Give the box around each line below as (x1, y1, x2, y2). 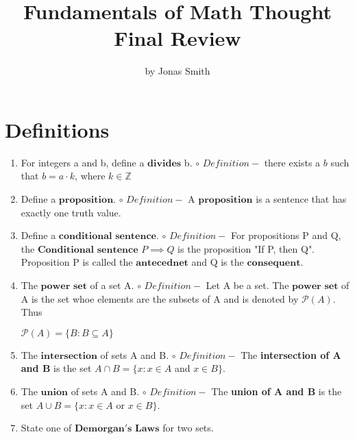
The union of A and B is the (211, 384, 342, 398)
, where (75, 168, 106, 183)
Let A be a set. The (206, 278, 289, 292)
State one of (21, 421, 72, 435)
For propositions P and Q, (231, 228, 341, 242)
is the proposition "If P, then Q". (177, 241, 315, 255)
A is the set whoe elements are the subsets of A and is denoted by (21, 291, 299, 305)
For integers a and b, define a (21, 155, 145, 169)
